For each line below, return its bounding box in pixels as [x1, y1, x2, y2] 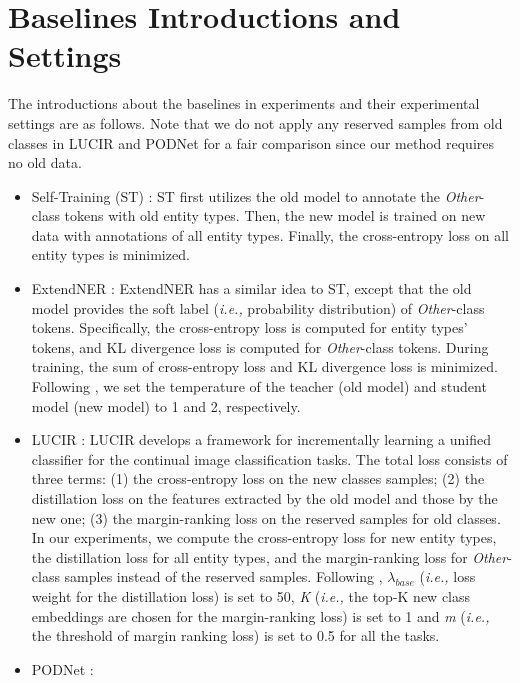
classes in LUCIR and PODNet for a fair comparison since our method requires [8, 132, 495, 153]
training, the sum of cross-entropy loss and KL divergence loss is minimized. [31, 356, 498, 377]
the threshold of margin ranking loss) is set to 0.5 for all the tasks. [31, 625, 440, 646]
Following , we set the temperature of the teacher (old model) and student [31, 376, 487, 397]
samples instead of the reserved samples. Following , [64, 566, 383, 587]
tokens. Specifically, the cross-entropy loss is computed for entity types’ [31, 317, 468, 338]
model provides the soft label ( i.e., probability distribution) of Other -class [31, 297, 485, 318]
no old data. [8, 152, 82, 173]
